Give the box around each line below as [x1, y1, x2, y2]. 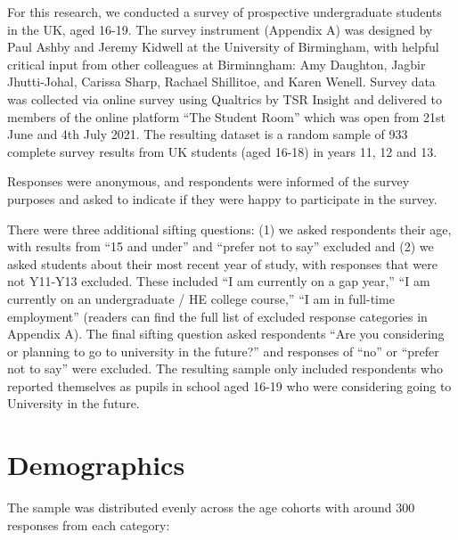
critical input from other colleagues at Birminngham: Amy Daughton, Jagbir [7, 54, 426, 73]
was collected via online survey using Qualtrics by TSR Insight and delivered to [7, 89, 442, 108]
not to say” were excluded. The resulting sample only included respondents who [7, 359, 443, 378]
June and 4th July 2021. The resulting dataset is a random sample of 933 [7, 125, 408, 143]
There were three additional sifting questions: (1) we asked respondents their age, [7, 219, 452, 238]
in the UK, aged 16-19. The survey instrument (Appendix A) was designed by [7, 20, 433, 38]
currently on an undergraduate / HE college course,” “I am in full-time [7, 289, 395, 307]
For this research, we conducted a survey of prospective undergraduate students [7, 3, 442, 20]
